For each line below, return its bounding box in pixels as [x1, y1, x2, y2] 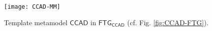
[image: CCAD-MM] [4, 3, 61, 10]
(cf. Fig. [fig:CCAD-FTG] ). [127, 17, 209, 27]
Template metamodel [4, 17, 68, 27]
